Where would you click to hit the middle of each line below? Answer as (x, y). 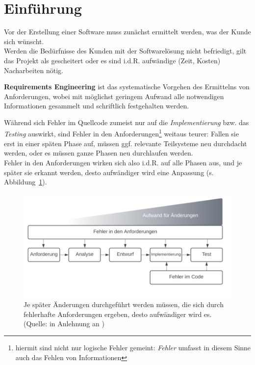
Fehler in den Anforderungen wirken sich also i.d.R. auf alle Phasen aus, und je (123, 162)
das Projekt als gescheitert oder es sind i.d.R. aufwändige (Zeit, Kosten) (112, 60)
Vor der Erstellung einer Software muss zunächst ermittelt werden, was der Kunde (127, 32)
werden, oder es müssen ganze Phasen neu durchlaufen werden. (99, 153)
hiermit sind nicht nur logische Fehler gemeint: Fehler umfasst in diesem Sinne (133, 348)
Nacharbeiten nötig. (34, 70)
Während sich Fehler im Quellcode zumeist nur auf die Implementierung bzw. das (127, 122)
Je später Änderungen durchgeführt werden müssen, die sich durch (124, 304)
